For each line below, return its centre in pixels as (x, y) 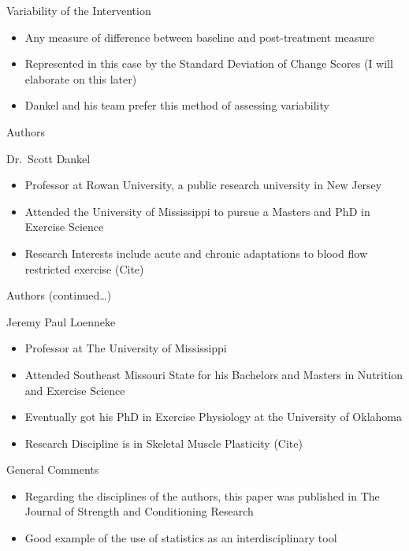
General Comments (53, 469)
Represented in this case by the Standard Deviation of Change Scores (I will (209, 63)
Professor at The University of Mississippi (126, 348)
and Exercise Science (75, 390)
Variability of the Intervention (79, 10)
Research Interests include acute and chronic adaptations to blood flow (196, 253)
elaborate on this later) (81, 78)
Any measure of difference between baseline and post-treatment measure (199, 37)
